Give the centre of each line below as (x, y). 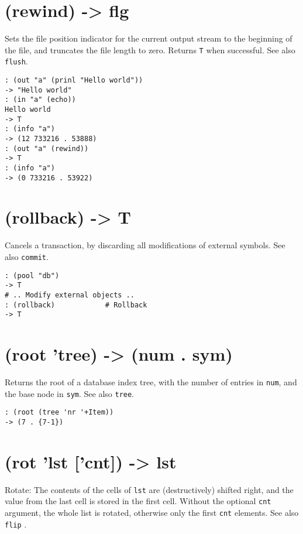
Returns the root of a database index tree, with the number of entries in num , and (151, 382)
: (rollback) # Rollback (76, 305)
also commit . (27, 256)
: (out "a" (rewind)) (47, 148)
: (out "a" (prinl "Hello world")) (74, 81)
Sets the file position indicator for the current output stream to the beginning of (149, 38)
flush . (16, 61)
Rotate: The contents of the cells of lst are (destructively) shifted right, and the (149, 489)
